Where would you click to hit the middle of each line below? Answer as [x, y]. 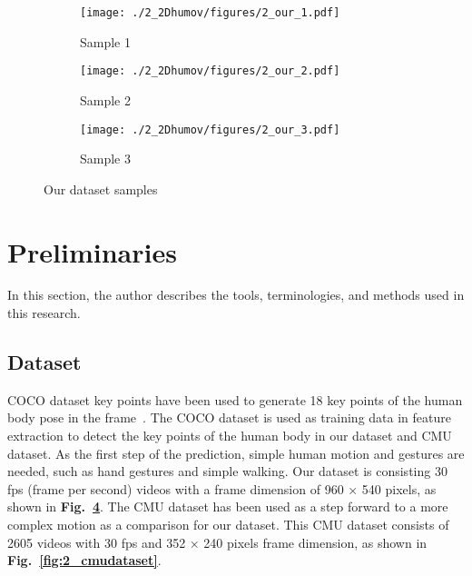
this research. [44, 313]
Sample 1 [105, 41]
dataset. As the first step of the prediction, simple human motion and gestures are [236, 453]
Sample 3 [105, 159]
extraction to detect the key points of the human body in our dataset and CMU [230, 436]
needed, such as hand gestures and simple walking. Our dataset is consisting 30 [227, 471]
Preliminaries [92, 251]
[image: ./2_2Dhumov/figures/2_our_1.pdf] [210, 13]
